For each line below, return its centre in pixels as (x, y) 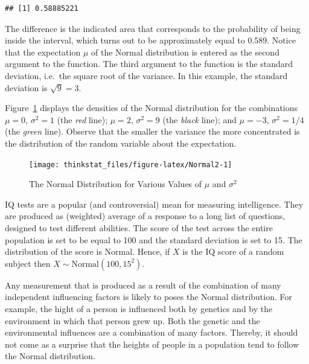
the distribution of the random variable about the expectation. (121, 143)
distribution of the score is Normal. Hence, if (88, 251)
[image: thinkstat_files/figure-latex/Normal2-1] (131, 164)
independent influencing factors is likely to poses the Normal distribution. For (149, 297)
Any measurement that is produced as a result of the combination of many (143, 285)
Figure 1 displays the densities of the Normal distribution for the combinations (151, 108)
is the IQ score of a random (233, 251)
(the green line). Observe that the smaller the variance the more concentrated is (152, 131)
